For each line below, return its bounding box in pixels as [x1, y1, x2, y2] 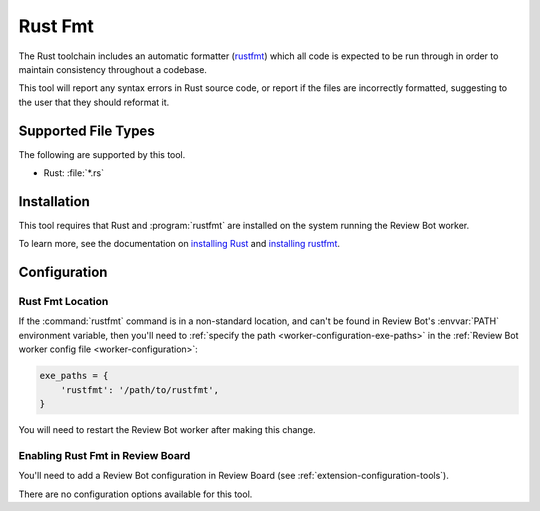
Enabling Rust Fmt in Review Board [18, 448, 191, 462]
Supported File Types [18, 122, 155, 139]
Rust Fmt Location [18, 295, 109, 309]
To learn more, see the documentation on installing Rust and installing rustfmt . [18, 238, 340, 250]
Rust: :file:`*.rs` [43, 167, 105, 179]
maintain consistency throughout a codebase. [18, 63, 207, 75]
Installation [18, 193, 90, 210]
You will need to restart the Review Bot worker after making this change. [18, 424, 316, 435]
